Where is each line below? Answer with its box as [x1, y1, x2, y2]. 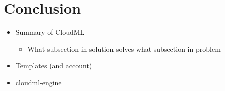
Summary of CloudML [15, 27, 85, 37]
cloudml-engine [15, 77, 62, 87]
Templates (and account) [15, 60, 92, 71]
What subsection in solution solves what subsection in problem [27, 43, 221, 54]
